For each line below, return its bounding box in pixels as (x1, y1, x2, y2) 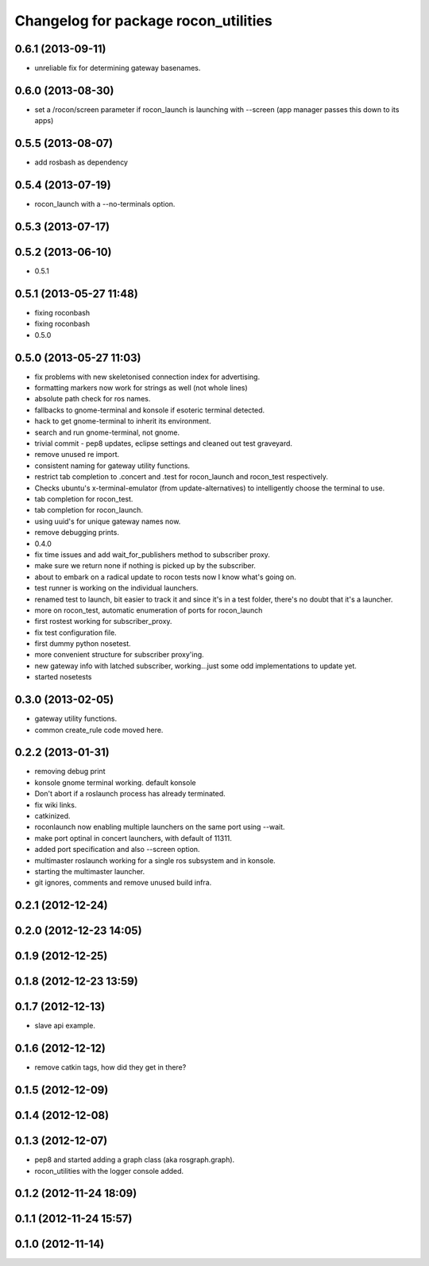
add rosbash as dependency (34, 157, 129, 167)
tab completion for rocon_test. (34, 494, 133, 504)
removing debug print (34, 767, 106, 776)
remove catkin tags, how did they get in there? (34, 1063, 187, 1072)
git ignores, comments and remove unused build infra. (34, 878, 212, 888)
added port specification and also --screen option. (34, 845, 200, 854)
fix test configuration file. (34, 628, 117, 637)
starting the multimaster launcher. (34, 866, 145, 876)
